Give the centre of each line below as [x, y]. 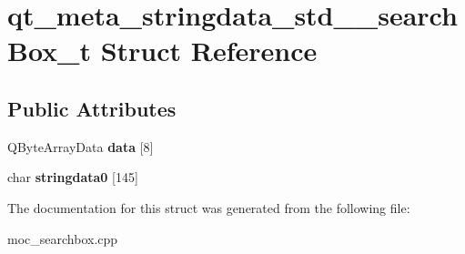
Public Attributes [92, 108]
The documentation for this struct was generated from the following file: [209, 207]
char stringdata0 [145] [73, 177]
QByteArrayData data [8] [81, 146]
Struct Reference [209, 51]
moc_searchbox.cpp [63, 238]
